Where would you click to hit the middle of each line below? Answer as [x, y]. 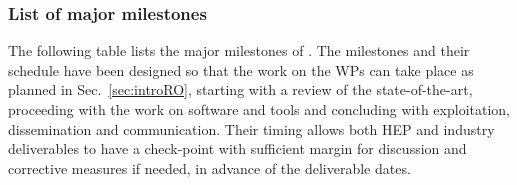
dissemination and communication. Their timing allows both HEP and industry [251, 128]
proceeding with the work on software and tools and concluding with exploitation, [259, 109]
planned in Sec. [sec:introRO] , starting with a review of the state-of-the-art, [240, 89]
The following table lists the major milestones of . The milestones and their [239, 50]
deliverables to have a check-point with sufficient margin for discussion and [237, 148]
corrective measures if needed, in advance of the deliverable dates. [209, 167]
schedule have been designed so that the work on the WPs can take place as [241, 69]
